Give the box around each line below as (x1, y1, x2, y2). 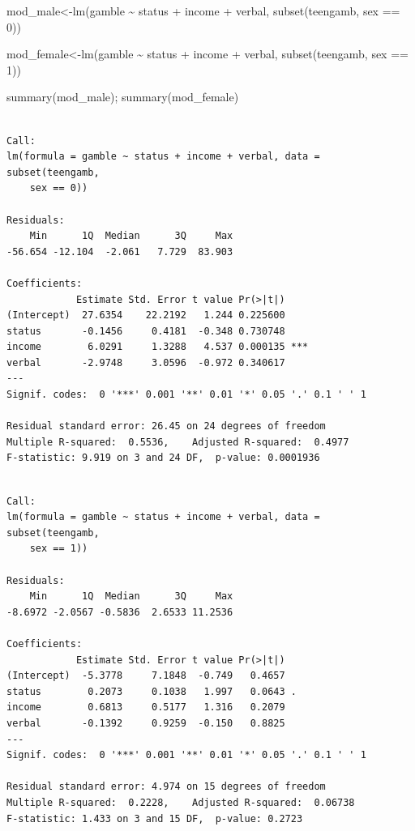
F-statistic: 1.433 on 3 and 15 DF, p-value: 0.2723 (6, 812, 303, 825)
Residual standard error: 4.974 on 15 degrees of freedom (6, 781, 326, 793)
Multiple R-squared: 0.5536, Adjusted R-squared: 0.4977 (6, 436, 349, 448)
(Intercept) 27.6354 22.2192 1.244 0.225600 (6, 309, 285, 322)
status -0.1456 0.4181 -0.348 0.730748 (6, 325, 285, 337)
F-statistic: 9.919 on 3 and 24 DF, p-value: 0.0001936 (6, 452, 320, 464)
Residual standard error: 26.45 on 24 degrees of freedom (6, 420, 326, 433)
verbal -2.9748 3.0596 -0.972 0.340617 (6, 356, 285, 369)
